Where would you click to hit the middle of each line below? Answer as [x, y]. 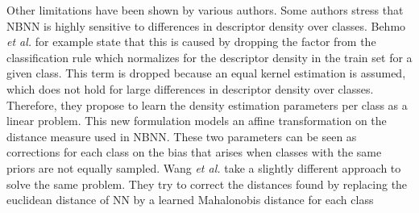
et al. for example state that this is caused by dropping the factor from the [191, 42]
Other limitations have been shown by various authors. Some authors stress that [205, 10]
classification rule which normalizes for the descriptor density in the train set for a [209, 57]
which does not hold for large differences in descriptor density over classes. [190, 88]
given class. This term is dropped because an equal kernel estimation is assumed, [206, 73]
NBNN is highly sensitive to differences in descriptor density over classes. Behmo [206, 25]
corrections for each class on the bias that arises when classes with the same [194, 152]
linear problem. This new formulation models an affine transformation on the [197, 121]
